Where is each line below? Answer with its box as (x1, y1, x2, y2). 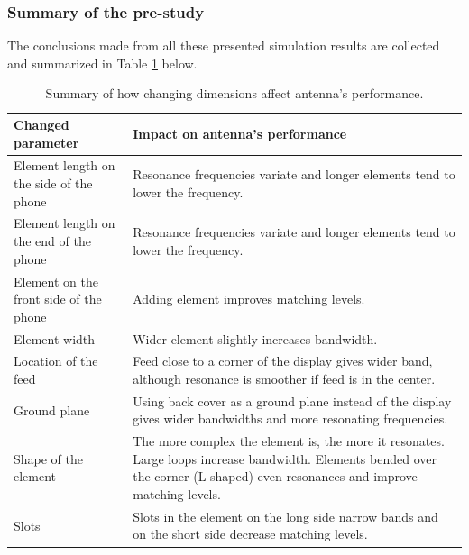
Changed (14, 115, 69, 133)
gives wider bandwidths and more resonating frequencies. (133, 409, 448, 428)
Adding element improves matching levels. (133, 289, 365, 308)
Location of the (14, 351, 98, 370)
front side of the (14, 289, 102, 308)
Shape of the (14, 449, 84, 468)
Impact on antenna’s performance (133, 123, 347, 142)
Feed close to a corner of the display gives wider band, (133, 351, 433, 370)
